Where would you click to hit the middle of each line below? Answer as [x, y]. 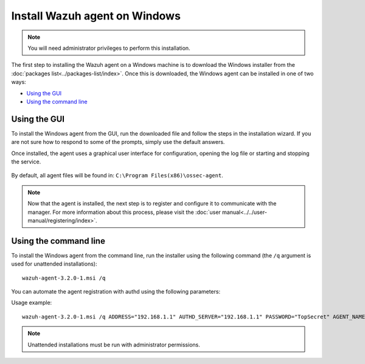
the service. [26, 162]
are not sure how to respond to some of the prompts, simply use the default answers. [118, 142]
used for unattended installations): [54, 264]
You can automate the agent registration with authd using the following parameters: [116, 291]
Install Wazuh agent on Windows [96, 16]
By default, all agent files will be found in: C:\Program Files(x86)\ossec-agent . [117, 176]
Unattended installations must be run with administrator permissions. [114, 345]
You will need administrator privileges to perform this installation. [109, 48]
